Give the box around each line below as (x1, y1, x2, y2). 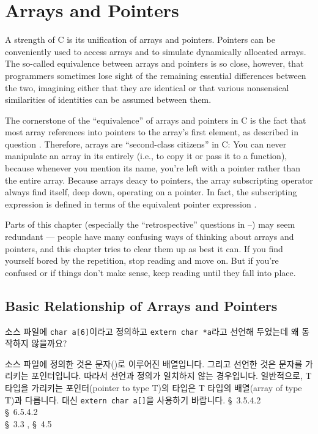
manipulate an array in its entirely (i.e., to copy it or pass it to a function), (5, 149, 287, 162)
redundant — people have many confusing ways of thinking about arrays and (5, 230, 294, 243)
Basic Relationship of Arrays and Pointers (5, 296, 278, 315)
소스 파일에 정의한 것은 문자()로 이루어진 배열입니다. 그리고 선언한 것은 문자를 (5, 357, 303, 370)
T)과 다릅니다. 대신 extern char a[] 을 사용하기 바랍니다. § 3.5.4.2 (5, 393, 261, 406)
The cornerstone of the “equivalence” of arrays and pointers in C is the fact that (5, 113, 306, 126)
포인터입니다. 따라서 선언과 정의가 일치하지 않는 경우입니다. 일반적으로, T (31, 369, 312, 382)
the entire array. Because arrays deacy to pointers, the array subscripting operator (5, 173, 313, 186)
